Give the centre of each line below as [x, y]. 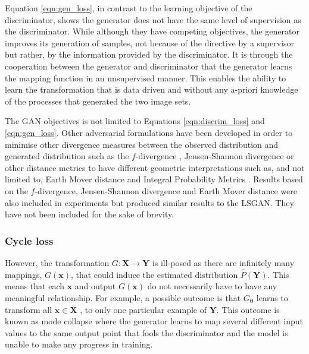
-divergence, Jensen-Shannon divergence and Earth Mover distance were [166, 190]
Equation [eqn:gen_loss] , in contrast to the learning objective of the [129, 8]
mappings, [24, 274]
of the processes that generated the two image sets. [98, 101]
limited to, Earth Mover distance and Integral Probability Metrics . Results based [154, 179]
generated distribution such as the [67, 156]
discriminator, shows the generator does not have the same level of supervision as [153, 19]
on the [16, 190]
